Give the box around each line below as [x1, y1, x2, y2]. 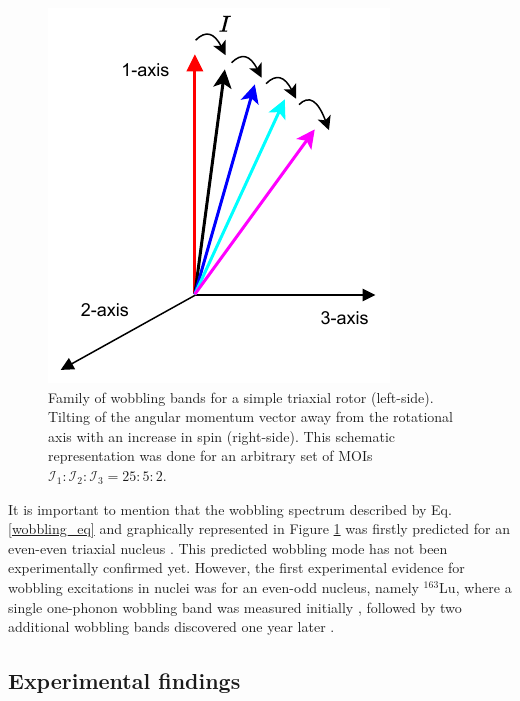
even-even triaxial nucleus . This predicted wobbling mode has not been [8, 537, 448, 558]
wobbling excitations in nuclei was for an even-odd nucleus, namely [8, 576, 419, 597]
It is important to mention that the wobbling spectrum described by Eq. [8, 498, 452, 519]
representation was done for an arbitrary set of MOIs [48, 445, 373, 466]
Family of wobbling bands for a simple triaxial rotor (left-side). [48, 386, 434, 407]
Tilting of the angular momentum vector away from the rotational [48, 406, 453, 427]
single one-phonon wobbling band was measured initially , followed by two [8, 596, 462, 617]
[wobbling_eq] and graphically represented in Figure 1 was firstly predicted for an [8, 518, 511, 539]
